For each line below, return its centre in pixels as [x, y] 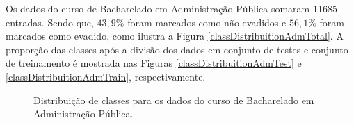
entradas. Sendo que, [50, 22]
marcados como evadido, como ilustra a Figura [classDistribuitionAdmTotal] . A [175, 36]
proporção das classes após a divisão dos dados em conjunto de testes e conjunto [177, 49]
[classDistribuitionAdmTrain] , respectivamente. [106, 76]
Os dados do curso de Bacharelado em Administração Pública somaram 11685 [171, 8]
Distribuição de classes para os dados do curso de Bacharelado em [174, 100]
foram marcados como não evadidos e [207, 22]
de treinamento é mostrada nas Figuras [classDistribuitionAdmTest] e [154, 63]
